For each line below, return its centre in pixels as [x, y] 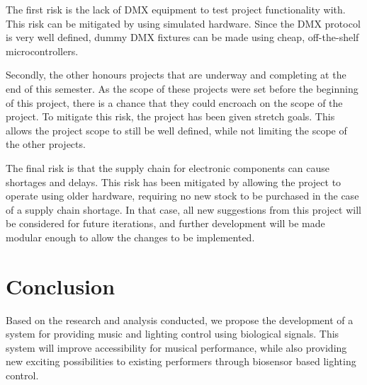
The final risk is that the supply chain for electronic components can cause [168, 167]
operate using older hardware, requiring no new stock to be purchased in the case [182, 196]
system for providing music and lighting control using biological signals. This [173, 334]
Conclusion [61, 286]
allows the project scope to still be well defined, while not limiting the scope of [176, 130]
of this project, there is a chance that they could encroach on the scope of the [174, 102]
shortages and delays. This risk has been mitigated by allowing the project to [174, 182]
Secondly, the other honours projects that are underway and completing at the [176, 75]
